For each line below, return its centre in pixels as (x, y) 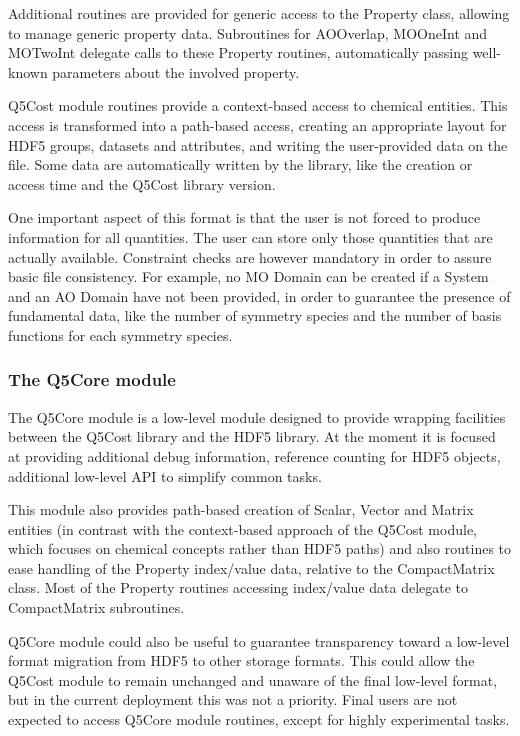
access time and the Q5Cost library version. (142, 183)
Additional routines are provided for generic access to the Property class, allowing (259, 13)
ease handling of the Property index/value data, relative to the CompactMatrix (251, 567)
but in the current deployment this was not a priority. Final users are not (233, 699)
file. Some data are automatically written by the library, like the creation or (240, 164)
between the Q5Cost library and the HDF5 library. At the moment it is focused (252, 436)
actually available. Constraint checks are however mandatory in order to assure (250, 256)
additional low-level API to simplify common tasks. (165, 475)
